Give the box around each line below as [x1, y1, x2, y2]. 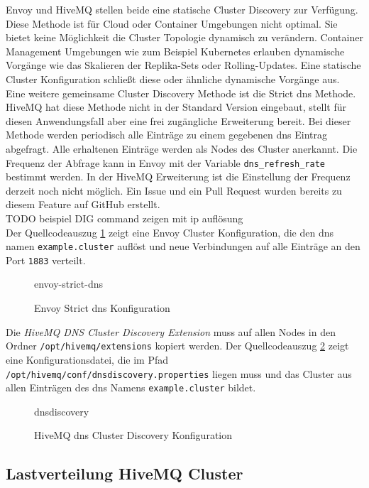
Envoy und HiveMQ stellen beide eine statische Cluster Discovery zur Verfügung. [6, 2, 358, 16]
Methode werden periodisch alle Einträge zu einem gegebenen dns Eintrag [6, 127, 328, 142]
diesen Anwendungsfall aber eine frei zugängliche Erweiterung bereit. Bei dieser [6, 113, 351, 128]
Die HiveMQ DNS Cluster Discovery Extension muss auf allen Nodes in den [6, 324, 336, 339]
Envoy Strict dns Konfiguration [34, 300, 170, 315]
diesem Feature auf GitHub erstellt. [6, 197, 160, 212]
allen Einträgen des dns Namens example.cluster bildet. [6, 380, 256, 395]
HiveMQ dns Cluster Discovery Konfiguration [34, 428, 233, 443]
